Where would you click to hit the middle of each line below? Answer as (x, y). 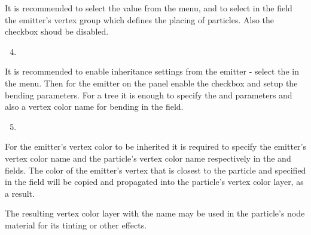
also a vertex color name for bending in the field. (94, 106)
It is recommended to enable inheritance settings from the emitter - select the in (152, 71)
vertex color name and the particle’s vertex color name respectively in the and (148, 158)
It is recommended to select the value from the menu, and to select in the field (149, 8)
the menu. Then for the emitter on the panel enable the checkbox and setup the (151, 83)
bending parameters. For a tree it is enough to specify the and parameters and (149, 95)
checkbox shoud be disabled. (57, 31)
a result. (20, 193)
